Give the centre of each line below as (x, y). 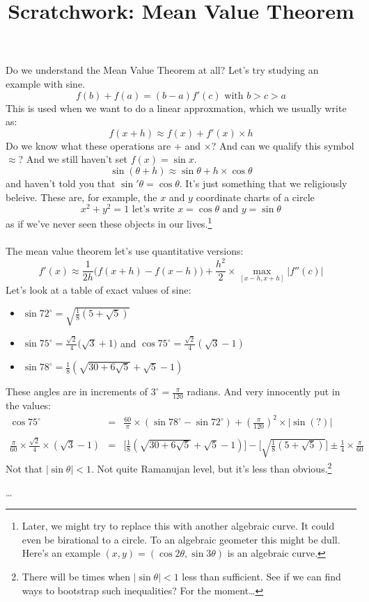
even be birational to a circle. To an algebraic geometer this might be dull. (181, 539)
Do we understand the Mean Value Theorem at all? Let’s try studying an (162, 70)
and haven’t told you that (61, 183)
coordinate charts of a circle (255, 197)
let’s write (153, 210)
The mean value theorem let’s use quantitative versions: (125, 251)
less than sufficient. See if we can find (261, 576)
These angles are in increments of (77, 391)
